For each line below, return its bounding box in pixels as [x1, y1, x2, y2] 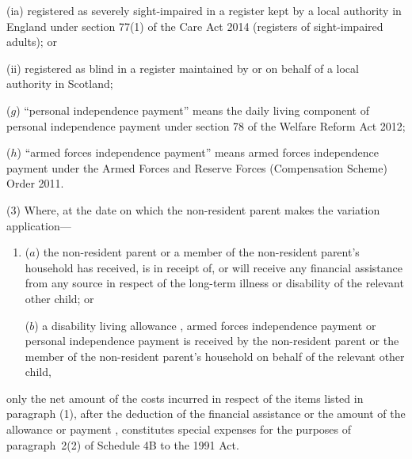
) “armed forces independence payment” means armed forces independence [17, 144, 380, 161]
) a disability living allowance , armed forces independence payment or [34, 317, 376, 333]
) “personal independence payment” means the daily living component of [16, 101, 370, 118]
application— [6, 217, 71, 233]
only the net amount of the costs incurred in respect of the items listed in [6, 389, 364, 406]
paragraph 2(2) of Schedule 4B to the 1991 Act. [6, 436, 239, 453]
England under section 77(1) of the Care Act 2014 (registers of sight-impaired [6, 17, 383, 34]
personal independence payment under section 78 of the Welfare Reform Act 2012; [6, 117, 406, 134]
